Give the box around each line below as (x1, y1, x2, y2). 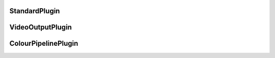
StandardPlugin (9, 7, 60, 15)
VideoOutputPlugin (9, 23, 72, 32)
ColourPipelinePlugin (9, 39, 78, 48)
